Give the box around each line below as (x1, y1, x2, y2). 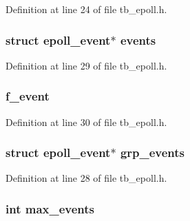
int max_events (6, 200, 95, 217)
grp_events (120, 144, 185, 161)
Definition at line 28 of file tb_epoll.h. (6, 171, 167, 185)
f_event (6, 87, 50, 105)
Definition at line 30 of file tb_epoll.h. (6, 114, 167, 129)
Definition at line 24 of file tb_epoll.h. (6, 2, 167, 16)
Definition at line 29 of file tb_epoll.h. (6, 58, 167, 72)
